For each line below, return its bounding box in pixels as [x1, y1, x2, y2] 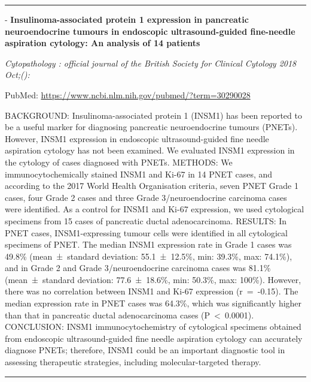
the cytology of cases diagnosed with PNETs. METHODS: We [5, 155, 233, 168]
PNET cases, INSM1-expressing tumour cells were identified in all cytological [5, 226, 288, 239]
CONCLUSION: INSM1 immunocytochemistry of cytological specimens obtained [5, 320, 301, 333]
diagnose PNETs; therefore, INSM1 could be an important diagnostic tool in [5, 344, 285, 356]
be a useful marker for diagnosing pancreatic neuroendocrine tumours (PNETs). [5, 121, 298, 133]
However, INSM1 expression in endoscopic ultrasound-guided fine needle [5, 132, 269, 145]
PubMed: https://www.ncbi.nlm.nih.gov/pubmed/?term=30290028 [5, 88, 251, 101]
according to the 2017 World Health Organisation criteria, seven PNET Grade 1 [5, 179, 298, 192]
